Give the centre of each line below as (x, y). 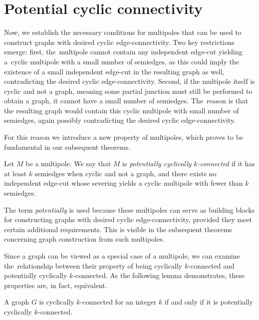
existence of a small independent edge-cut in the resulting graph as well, (114, 71)
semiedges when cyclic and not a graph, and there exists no (126, 173)
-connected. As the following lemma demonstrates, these (159, 275)
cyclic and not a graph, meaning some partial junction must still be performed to (128, 91)
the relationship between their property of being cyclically (93, 265)
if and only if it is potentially (209, 302)
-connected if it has (226, 163)
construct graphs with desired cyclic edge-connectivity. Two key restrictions (119, 42)
